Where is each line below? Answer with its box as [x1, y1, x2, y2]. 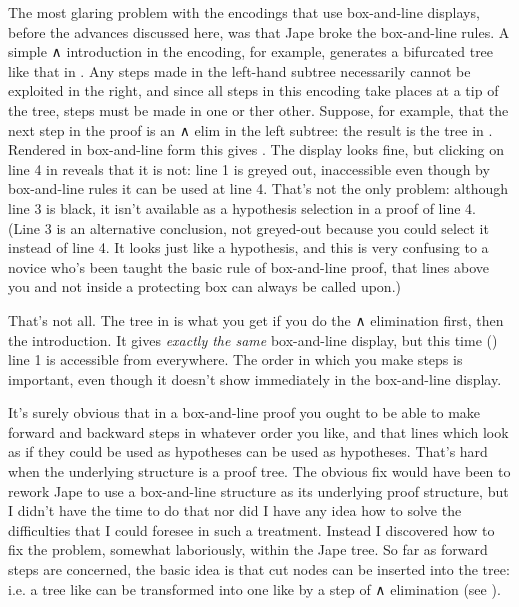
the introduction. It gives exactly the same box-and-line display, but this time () [8, 329, 498, 350]
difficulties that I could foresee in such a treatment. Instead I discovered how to [8, 519, 495, 540]
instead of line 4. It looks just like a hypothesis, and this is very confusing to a [8, 237, 489, 258]
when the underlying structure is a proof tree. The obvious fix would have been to [8, 461, 511, 482]
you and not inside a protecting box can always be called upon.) [8, 276, 401, 297]
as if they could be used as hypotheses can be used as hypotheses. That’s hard [8, 441, 488, 462]
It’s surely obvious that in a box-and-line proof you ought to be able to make [8, 402, 481, 423]
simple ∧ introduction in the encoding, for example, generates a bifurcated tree [8, 41, 494, 62]
